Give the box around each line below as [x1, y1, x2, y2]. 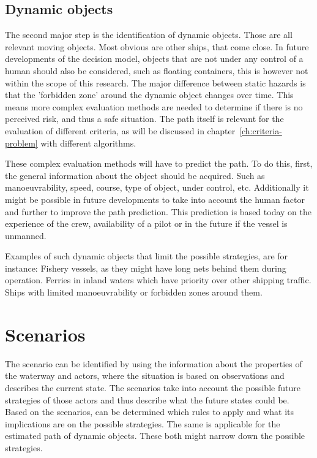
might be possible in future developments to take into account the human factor [5, 193, 305, 205]
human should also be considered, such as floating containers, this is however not [5, 64, 308, 77]
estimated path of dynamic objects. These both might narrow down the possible [5, 429, 305, 442]
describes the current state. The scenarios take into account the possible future [5, 381, 300, 394]
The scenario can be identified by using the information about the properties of [5, 357, 302, 370]
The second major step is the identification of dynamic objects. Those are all [5, 28, 293, 41]
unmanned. [5, 229, 47, 242]
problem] [5, 136, 38, 149]
